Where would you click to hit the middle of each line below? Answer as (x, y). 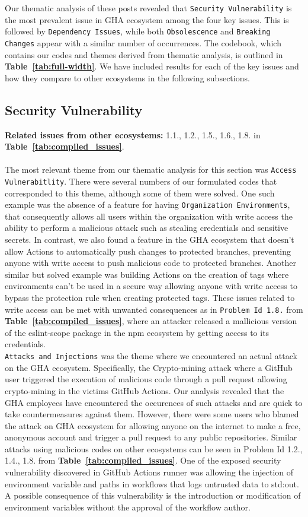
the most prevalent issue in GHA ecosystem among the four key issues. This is (147, 19)
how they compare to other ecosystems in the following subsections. (127, 77)
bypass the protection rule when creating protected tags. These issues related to (150, 298)
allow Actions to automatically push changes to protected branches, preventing (148, 251)
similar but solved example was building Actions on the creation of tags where (147, 274)
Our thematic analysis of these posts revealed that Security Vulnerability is (148, 8)
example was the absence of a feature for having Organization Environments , (147, 204)
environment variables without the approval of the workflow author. (128, 507)
